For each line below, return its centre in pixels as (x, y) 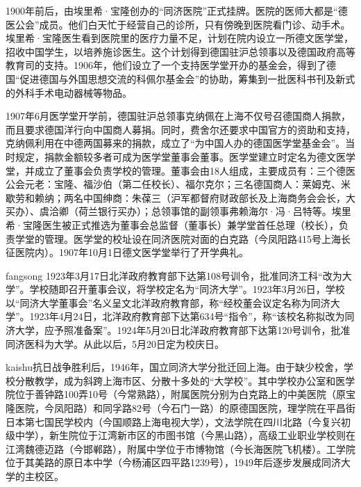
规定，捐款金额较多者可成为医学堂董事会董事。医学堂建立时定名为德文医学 (185, 156)
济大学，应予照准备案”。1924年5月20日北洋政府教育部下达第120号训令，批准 (178, 330)
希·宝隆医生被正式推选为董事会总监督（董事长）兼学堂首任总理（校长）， (172, 224)
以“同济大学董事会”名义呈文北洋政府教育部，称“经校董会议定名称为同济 (168, 302)
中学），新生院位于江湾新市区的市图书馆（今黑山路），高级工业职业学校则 (180, 435)
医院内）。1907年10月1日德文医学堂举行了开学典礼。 (132, 252)
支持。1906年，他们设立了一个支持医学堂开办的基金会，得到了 (185, 65)
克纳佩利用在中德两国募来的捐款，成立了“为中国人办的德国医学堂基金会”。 (176, 143)
